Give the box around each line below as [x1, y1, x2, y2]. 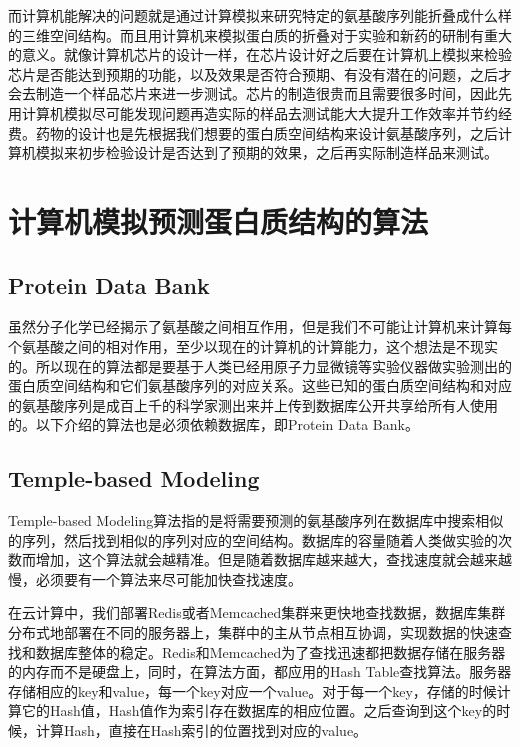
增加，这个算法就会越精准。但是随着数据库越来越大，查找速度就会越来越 [35, 549, 512, 570]
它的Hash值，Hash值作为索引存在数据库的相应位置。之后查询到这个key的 [21, 700, 497, 721]
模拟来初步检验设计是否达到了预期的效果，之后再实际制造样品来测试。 [35, 142, 498, 163]
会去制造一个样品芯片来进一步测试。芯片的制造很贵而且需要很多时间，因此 [8, 83, 498, 104]
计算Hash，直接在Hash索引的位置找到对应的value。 [35, 720, 368, 741]
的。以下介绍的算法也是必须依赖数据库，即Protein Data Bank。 [8, 414, 419, 435]
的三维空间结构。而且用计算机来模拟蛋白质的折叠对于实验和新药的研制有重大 [8, 24, 512, 45]
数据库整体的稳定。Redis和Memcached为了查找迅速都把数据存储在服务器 [35, 641, 506, 662]
